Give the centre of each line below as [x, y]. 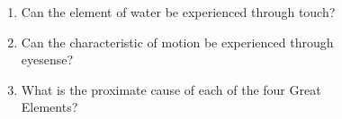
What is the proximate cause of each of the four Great [171, 89]
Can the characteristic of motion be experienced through [177, 42]
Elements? [49, 107]
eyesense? [47, 59]
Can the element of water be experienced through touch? [178, 12]
